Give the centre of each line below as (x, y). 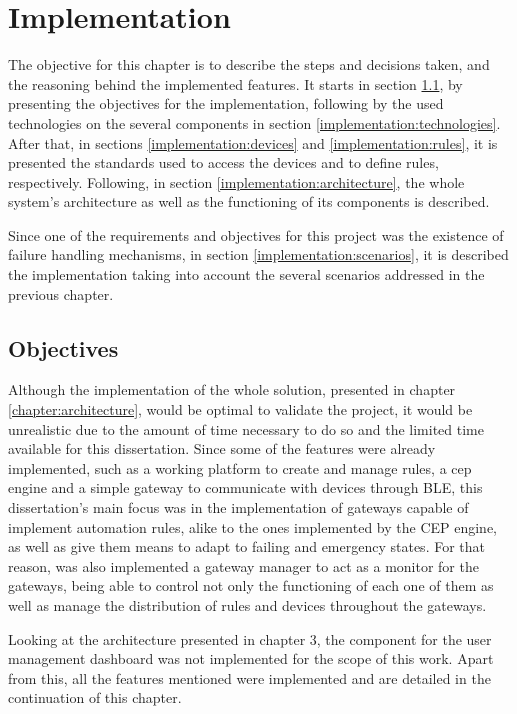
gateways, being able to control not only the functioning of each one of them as (251, 585)
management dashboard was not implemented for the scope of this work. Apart (251, 658)
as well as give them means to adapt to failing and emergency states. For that (246, 546)
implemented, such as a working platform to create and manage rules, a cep (240, 467)
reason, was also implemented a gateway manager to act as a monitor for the (243, 565)
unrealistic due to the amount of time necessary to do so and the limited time (246, 428)
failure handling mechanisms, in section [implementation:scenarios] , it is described (258, 254)
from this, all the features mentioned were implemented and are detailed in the (249, 677)
